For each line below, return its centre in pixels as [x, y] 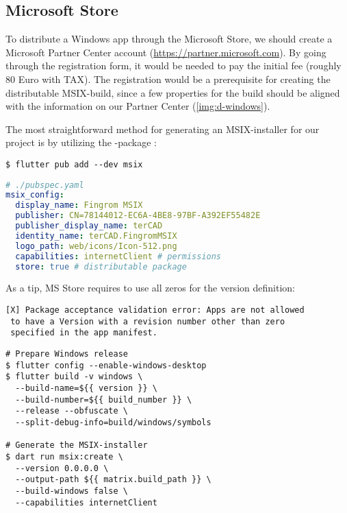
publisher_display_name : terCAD [89, 226]
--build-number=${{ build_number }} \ [104, 399]
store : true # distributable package [101, 266]
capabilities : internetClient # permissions [118, 256]
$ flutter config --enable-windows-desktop [106, 365]
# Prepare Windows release [67, 354]
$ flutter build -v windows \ [74, 377]
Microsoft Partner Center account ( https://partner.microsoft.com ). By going [166, 52]
